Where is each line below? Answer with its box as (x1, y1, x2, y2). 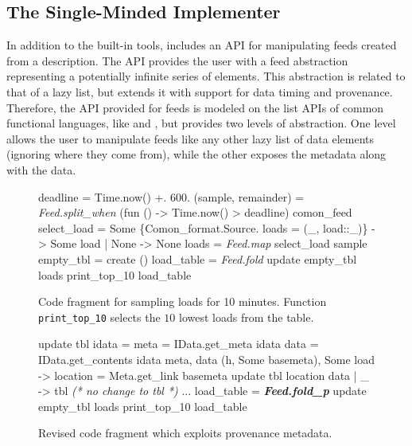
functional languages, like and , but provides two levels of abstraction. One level (6, 115, 396, 131)
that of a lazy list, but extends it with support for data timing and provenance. (6, 83, 393, 100)
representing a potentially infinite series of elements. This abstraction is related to (6, 68, 406, 84)
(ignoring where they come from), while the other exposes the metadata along (6, 146, 387, 162)
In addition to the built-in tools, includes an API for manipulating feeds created (6, 37, 397, 53)
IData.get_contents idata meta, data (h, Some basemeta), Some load (38, 350, 375, 367)
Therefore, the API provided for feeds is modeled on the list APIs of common (6, 99, 384, 115)
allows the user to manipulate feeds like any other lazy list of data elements (6, 130, 375, 147)
